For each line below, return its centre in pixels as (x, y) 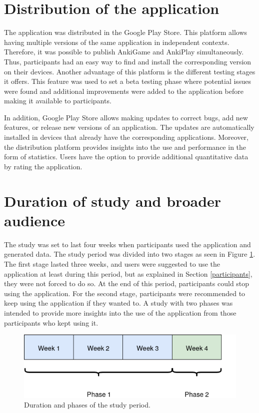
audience (35, 220)
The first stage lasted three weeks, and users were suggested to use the (112, 263)
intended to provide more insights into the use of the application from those (120, 312)
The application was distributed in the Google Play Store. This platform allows (126, 32)
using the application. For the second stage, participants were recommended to (125, 293)
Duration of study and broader (113, 201)
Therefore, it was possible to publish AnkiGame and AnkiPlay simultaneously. (124, 52)
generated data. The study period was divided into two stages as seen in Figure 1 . (130, 254)
